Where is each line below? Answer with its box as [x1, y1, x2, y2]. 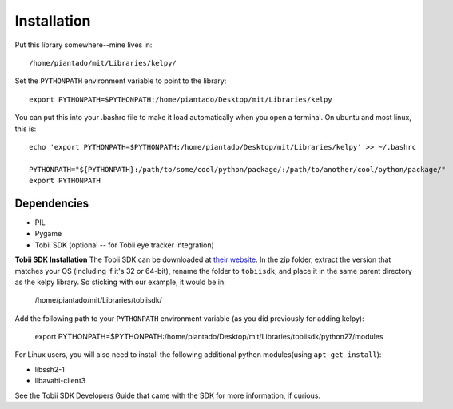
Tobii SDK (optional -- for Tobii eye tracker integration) [34, 240, 215, 250]
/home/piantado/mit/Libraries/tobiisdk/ [34, 295, 163, 305]
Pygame [34, 229, 62, 239]
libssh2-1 [34, 364, 66, 374]
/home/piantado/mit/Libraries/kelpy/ [29, 58, 177, 67]
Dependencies [14, 196, 89, 210]
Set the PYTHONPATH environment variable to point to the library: [14, 76, 227, 86]
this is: [14, 124, 37, 134]
